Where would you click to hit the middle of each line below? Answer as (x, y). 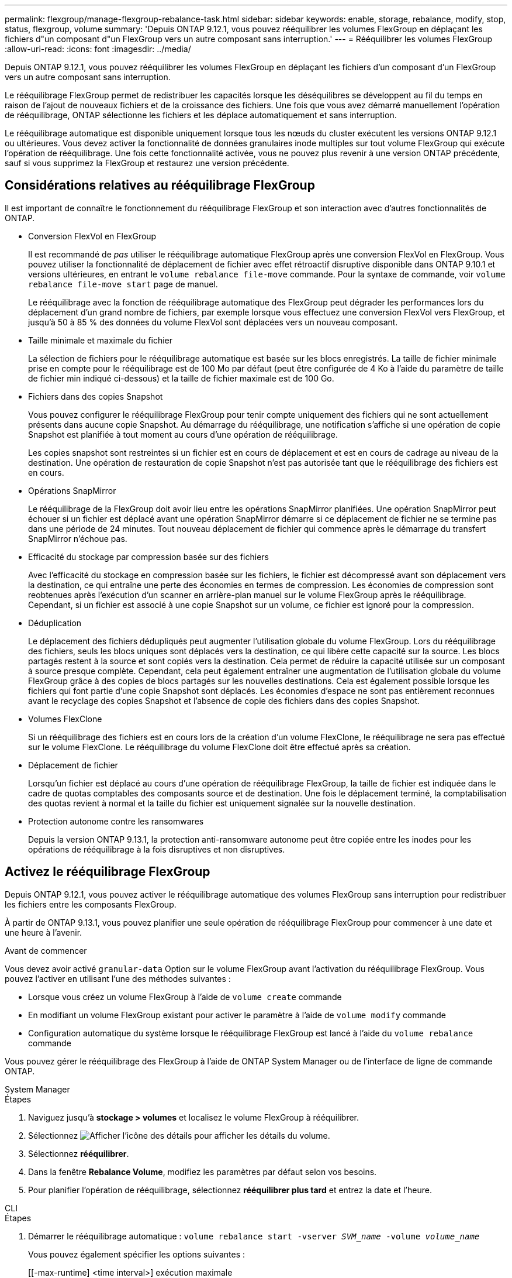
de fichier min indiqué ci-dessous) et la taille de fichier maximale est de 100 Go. (181, 378)
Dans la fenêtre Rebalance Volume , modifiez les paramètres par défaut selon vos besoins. (203, 1171)
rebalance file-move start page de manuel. (123, 284)
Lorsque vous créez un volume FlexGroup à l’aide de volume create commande (185, 997)
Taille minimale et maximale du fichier (100, 340)
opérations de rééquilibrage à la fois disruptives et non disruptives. (157, 849)
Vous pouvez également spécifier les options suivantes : (137, 1254)
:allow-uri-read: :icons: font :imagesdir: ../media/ (98, 49)
